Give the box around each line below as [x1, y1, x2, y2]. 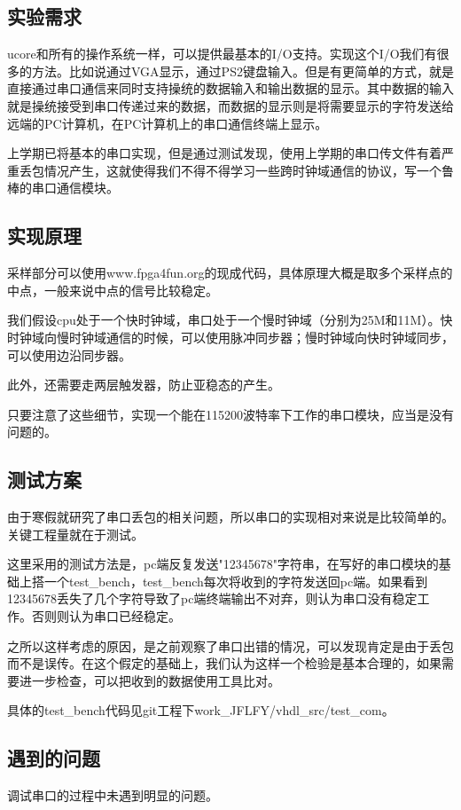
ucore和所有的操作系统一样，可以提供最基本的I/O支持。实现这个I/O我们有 [7, 44, 437, 63]
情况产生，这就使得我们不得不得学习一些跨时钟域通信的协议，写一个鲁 [43, 161, 454, 179]
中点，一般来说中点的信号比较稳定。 [7, 280, 218, 299]
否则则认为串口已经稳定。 [31, 607, 181, 625]
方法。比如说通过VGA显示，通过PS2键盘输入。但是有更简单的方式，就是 [31, 61, 454, 80]
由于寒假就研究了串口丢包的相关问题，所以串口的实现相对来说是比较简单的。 [7, 507, 454, 526]
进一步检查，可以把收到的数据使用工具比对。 [19, 671, 280, 689]
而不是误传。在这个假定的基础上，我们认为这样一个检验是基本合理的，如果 [7, 654, 441, 672]
